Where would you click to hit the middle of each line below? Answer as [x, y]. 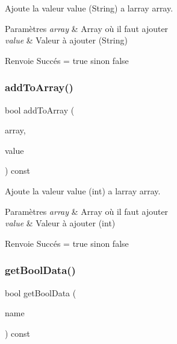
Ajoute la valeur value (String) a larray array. [89, 8]
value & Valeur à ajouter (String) [66, 40]
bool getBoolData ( [41, 292]
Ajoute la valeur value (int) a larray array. [83, 190]
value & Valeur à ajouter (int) [60, 223]
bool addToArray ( [40, 110]
